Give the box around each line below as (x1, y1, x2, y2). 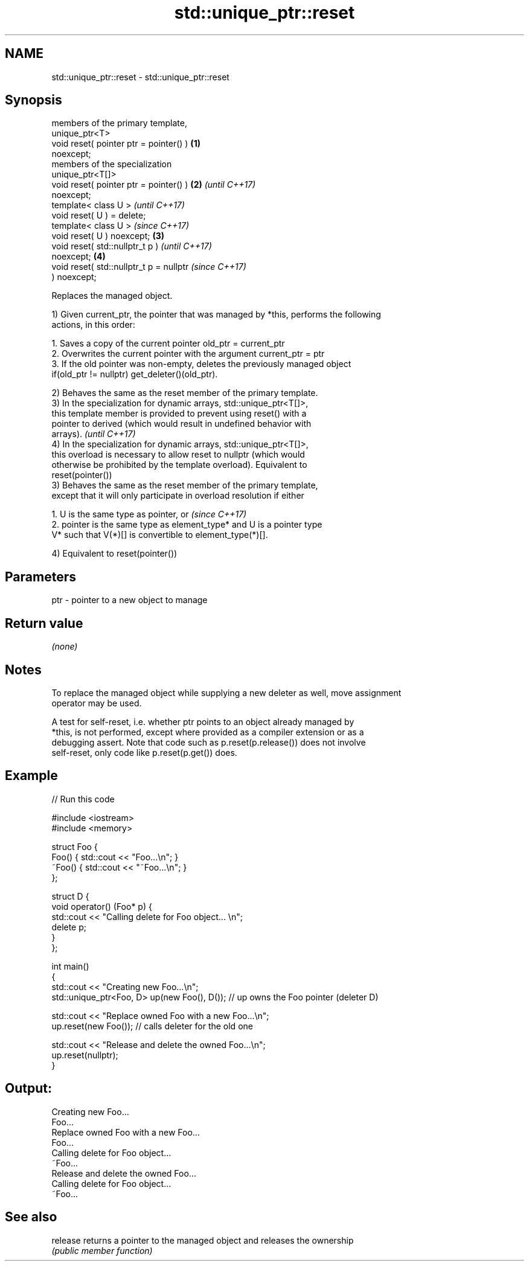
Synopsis (5, 92, 62, 108)
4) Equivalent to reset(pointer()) (51, 548, 178, 559)
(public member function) (51, 1245, 153, 1256)
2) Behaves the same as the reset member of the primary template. (51, 388, 318, 398)
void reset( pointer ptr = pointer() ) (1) (51, 138, 200, 149)
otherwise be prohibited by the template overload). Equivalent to (51, 459, 307, 470)
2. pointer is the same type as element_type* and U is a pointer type (51, 519, 322, 530)
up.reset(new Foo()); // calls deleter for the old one (51, 1020, 253, 1031)
